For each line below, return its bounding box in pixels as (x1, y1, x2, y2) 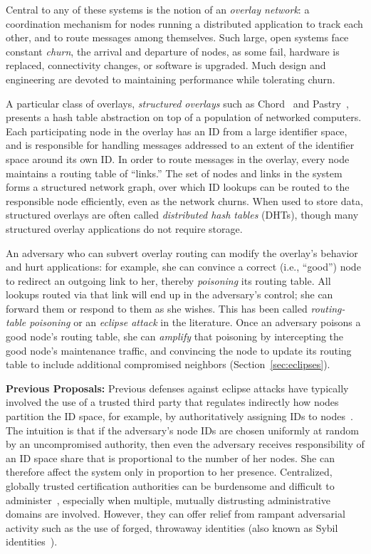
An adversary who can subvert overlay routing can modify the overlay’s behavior (6, 245, 358, 260)
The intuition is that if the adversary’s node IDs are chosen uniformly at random (6, 422, 359, 437)
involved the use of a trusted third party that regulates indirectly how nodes (6, 394, 339, 409)
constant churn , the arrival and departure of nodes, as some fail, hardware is (6, 43, 340, 58)
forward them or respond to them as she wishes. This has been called (6, 300, 308, 315)
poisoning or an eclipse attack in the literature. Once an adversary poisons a (29, 315, 361, 330)
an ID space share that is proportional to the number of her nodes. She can (6, 450, 335, 465)
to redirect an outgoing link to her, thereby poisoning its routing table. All (6, 273, 331, 288)
